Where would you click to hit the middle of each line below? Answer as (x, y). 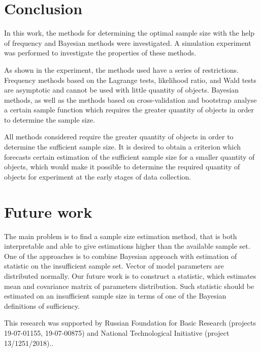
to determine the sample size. (50, 119)
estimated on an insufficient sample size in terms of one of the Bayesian (115, 296)
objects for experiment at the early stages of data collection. (98, 176)
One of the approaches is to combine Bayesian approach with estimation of (121, 256)
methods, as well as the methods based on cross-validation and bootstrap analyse (130, 99)
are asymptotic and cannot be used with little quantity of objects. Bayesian (122, 90)
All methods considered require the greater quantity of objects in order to (119, 137)
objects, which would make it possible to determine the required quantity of (122, 167)
